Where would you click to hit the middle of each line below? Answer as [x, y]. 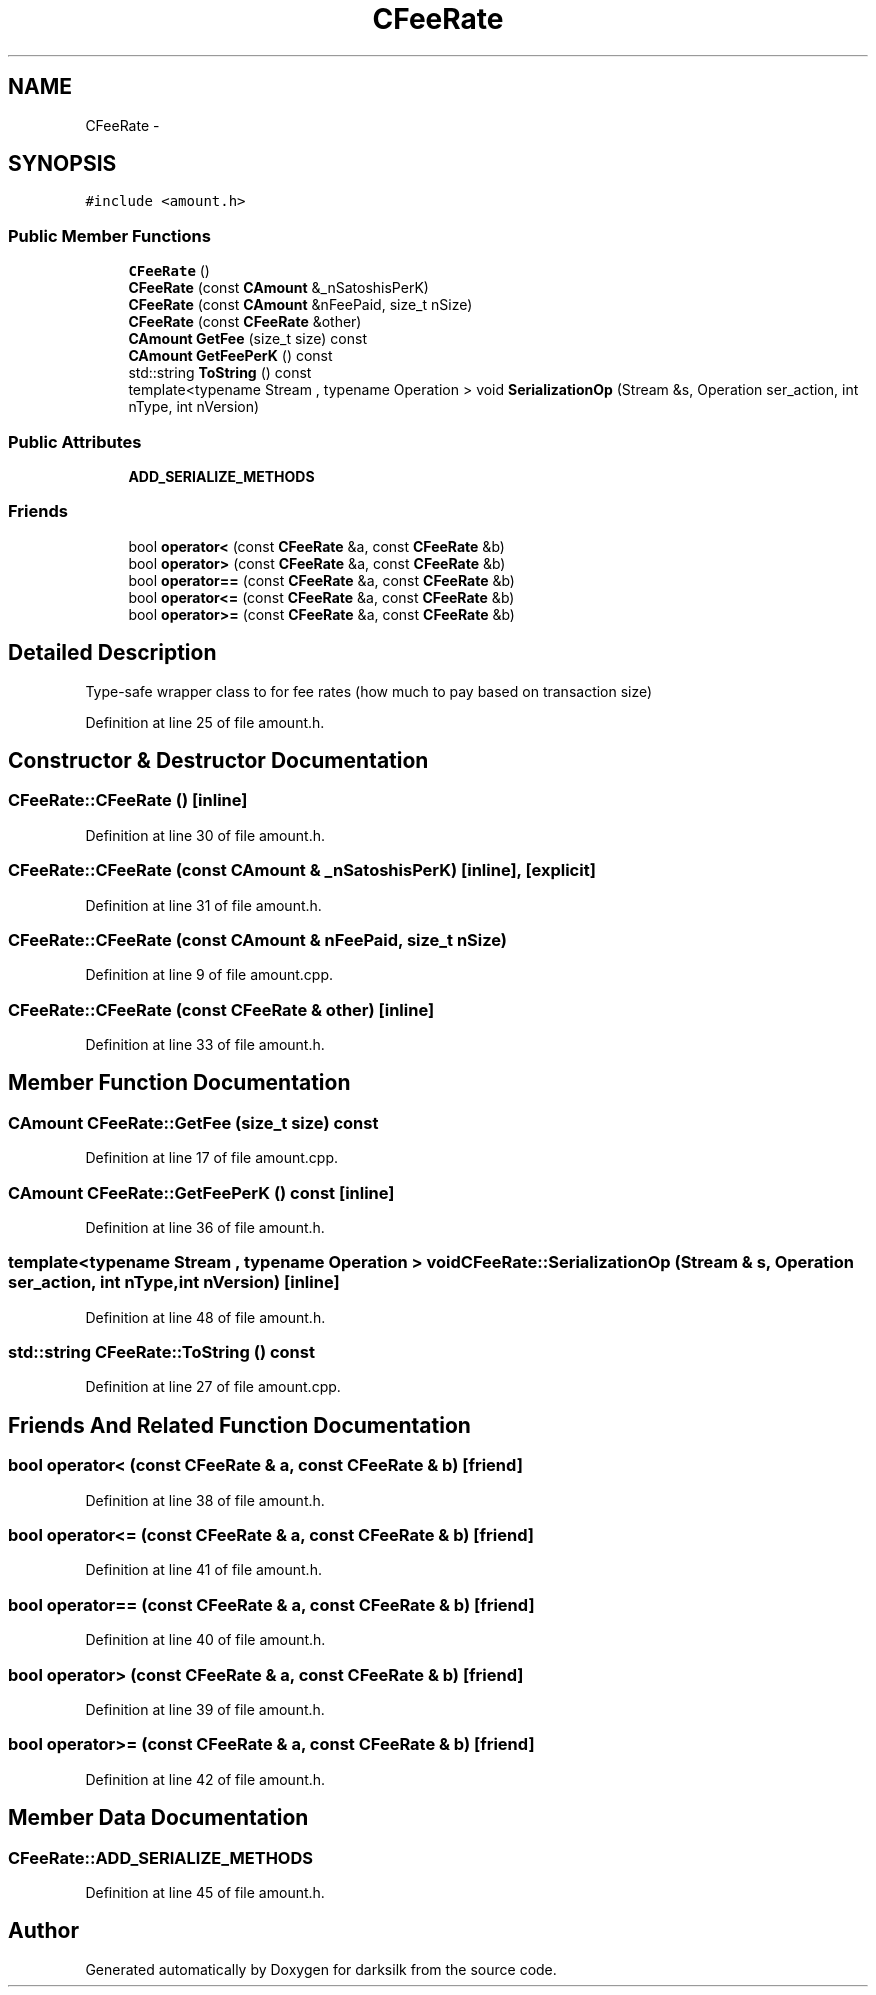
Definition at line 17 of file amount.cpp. [211, 1158]
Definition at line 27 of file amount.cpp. [213, 1387]
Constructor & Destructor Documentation [218, 760]
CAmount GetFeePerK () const [230, 356]
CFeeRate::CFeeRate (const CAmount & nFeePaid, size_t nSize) [257, 939]
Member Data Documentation [158, 1818]
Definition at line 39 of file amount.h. [205, 1709]
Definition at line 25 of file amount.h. [205, 722]
